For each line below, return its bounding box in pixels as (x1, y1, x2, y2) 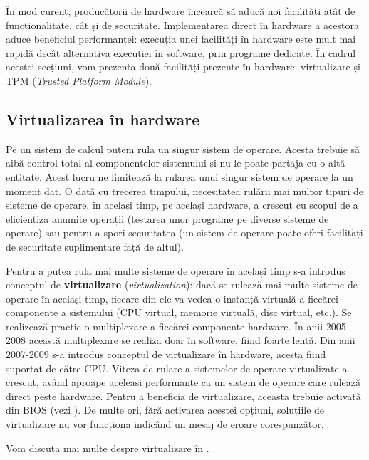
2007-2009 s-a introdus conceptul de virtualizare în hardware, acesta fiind (6, 347, 326, 362)
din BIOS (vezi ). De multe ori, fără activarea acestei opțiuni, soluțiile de (6, 402, 325, 417)
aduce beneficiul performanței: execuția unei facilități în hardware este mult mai (6, 31, 356, 46)
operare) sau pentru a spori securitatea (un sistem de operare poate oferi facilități (6, 225, 363, 240)
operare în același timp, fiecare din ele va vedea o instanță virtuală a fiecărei (6, 291, 338, 305)
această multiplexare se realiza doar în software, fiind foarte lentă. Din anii (28, 333, 355, 347)
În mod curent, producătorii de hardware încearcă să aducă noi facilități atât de (6, 4, 355, 18)
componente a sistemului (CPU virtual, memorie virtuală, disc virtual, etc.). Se (6, 305, 352, 320)
